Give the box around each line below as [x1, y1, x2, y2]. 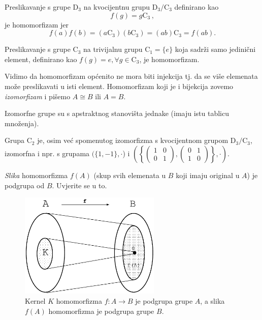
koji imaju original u [176, 169, 240, 180]
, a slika [200, 295, 225, 306]
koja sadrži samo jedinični [175, 44, 256, 54]
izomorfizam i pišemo [5, 91, 71, 101]
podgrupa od [5, 180, 45, 190]
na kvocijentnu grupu [83, 2, 150, 12]
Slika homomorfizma [5, 169, 68, 180]
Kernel [25, 295, 46, 306]
